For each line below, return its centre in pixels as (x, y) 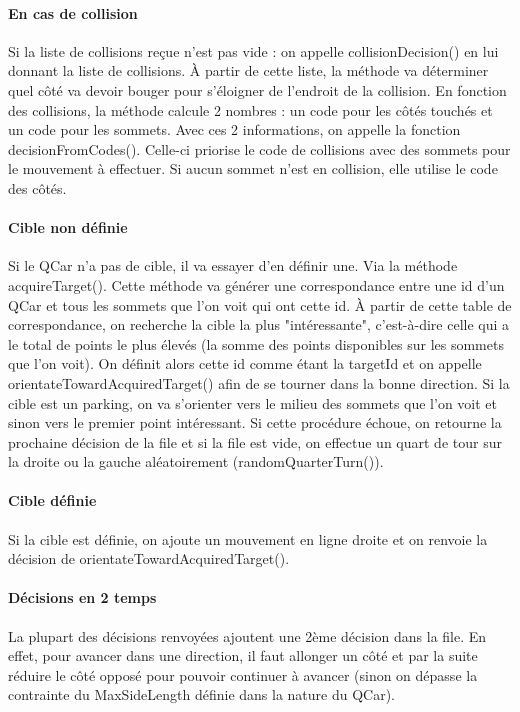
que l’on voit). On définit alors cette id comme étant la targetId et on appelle (245, 363)
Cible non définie (68, 227)
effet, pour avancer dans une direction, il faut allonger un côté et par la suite (243, 655)
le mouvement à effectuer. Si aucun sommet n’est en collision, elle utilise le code (253, 168)
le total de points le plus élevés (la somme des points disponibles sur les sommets (256, 343)
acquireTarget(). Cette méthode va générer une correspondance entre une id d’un (256, 284)
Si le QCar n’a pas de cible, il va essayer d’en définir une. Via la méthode (233, 265)
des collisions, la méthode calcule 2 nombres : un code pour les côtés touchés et (250, 109)
